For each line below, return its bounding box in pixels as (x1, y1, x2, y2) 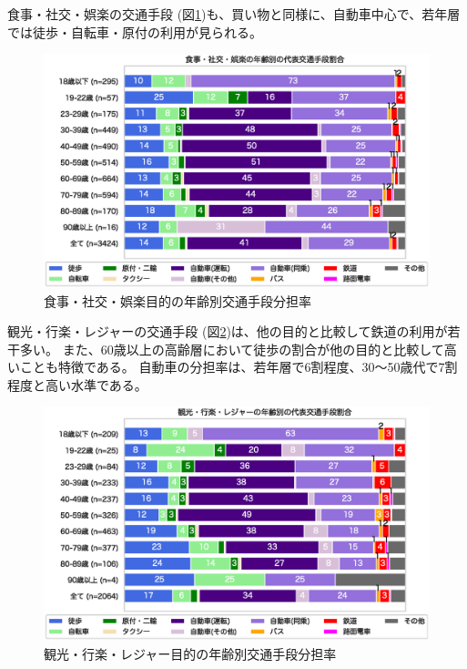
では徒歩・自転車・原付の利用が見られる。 (7, 22, 262, 41)
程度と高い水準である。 (7, 375, 147, 394)
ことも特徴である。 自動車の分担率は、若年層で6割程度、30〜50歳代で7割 (19, 357, 458, 376)
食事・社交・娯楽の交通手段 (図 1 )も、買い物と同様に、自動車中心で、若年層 (7, 5, 461, 23)
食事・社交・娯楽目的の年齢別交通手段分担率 (44, 291, 311, 310)
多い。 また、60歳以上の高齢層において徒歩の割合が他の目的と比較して (19, 339, 444, 358)
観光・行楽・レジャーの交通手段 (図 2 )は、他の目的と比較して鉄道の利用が (7, 322, 448, 341)
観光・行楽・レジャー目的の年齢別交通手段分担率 (44, 643, 337, 663)
